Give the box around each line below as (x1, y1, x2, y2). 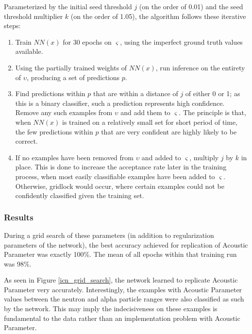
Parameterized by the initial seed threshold (4, 1, 132, 11)
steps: (4, 20, 21, 31)
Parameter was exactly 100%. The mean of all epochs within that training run (4, 249, 237, 259)
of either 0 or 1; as (185, 88, 240, 99)
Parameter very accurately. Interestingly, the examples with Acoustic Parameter (4, 284, 242, 294)
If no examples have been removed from (15, 152, 134, 162)
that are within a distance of (93, 88, 178, 99)
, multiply (189, 152, 219, 162)
